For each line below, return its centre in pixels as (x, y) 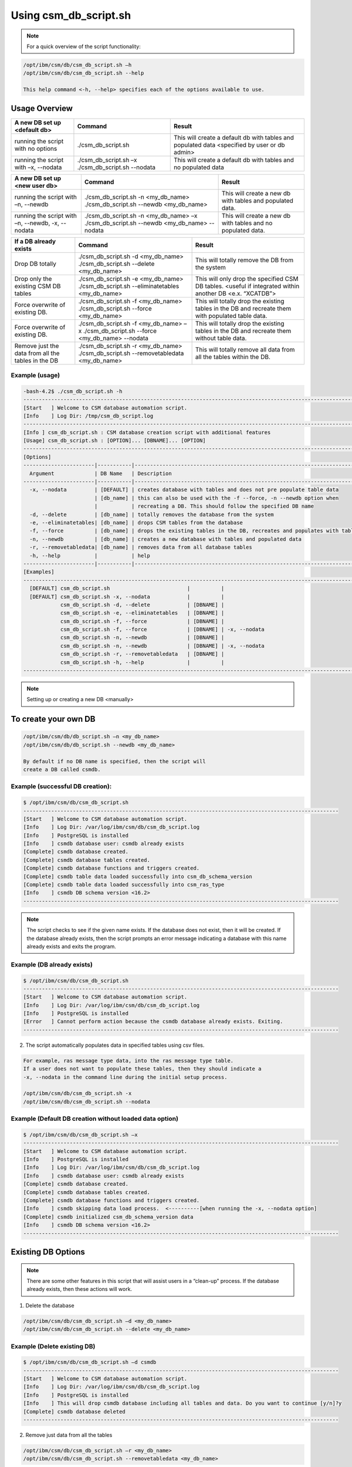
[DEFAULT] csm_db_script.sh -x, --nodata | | (127, 596)
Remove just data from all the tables (69, 1435)
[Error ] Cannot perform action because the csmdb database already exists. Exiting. (153, 1022)
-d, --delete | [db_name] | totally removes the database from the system (152, 514)
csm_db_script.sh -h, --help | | (142, 662)
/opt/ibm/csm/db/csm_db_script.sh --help (84, 73)
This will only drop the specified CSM (247, 279)
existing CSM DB (38, 286)
